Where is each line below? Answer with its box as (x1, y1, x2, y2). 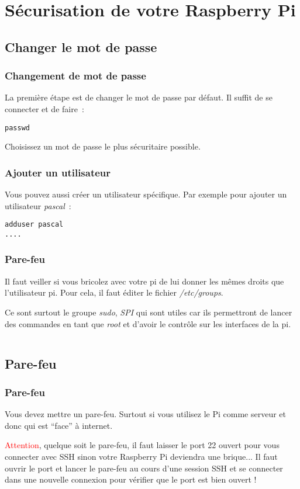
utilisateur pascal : (5, 199, 71, 211)
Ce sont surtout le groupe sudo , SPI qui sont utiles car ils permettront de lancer (5, 306, 292, 318)
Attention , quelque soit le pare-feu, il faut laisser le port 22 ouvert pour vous (5, 439, 280, 451)
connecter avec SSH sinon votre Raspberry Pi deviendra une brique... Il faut (5, 450, 278, 462)
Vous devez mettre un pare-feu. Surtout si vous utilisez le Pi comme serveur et (5, 408, 286, 420)
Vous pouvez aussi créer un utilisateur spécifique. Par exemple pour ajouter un (5, 188, 287, 200)
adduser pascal (5, 220, 64, 229)
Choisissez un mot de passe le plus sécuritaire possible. (5, 140, 201, 152)
